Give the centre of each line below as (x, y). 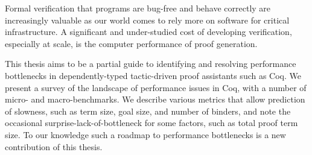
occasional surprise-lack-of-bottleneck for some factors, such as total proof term (151, 123)
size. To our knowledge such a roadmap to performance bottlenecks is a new (145, 134)
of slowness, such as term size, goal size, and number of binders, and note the (148, 111)
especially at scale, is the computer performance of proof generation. (131, 43)
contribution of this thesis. (54, 146)
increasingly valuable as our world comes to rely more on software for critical (147, 20)
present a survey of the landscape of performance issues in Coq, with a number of (156, 87)
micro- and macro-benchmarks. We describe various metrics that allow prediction (155, 99)
